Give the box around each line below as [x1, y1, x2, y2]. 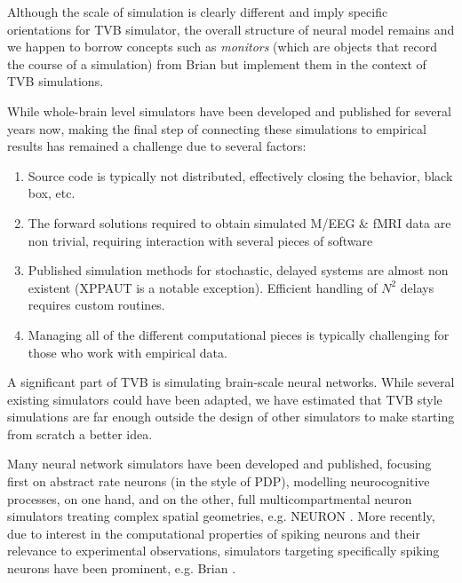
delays [400, 278, 434, 296]
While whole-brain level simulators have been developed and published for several [7, 101, 451, 120]
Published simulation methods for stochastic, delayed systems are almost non [28, 261, 449, 280]
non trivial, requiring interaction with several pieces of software [28, 231, 373, 249]
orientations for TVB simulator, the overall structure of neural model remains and [7, 20, 455, 38]
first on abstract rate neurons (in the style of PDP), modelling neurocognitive [7, 472, 430, 491]
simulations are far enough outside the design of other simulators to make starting [7, 407, 455, 426]
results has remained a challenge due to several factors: [7, 137, 307, 155]
